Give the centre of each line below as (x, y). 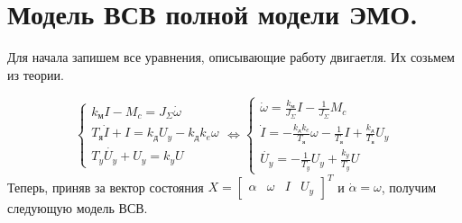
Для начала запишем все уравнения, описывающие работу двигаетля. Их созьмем (231, 57)
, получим (409, 187)
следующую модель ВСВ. (78, 208)
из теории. (36, 74)
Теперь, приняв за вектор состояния (106, 187)
